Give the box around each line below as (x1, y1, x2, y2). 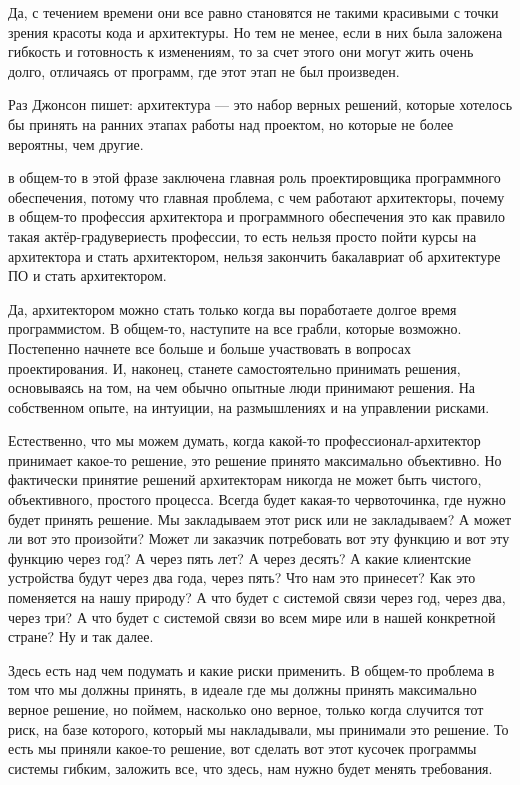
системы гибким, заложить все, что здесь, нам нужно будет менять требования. (8, 757, 493, 778)
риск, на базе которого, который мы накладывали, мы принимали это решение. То (8, 718, 509, 739)
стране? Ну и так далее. (8, 626, 154, 647)
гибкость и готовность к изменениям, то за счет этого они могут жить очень (8, 41, 474, 62)
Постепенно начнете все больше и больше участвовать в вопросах (8, 337, 411, 358)
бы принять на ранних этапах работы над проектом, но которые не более (8, 113, 454, 134)
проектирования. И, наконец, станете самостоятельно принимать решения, (8, 357, 461, 378)
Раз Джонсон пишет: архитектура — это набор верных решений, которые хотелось (8, 94, 513, 115)
